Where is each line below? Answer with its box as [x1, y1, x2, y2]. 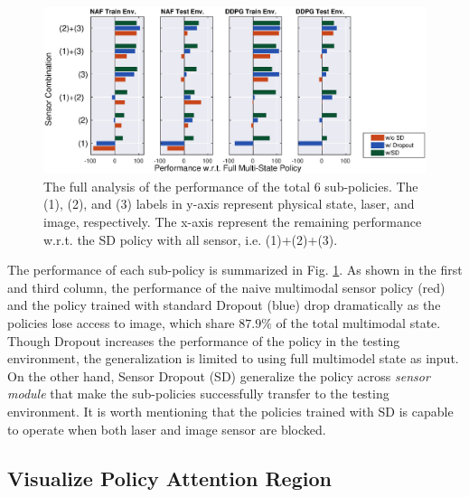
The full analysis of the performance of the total [43, 176, 311, 195]
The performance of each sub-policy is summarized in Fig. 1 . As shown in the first [7, 260, 463, 279]
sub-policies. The [324, 176, 418, 195]
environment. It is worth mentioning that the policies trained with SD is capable [7, 401, 454, 420]
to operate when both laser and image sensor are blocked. [7, 419, 326, 438]
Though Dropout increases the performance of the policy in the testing [7, 331, 400, 350]
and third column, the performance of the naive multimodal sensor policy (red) [7, 277, 446, 296]
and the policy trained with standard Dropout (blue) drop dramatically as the [7, 295, 441, 314]
